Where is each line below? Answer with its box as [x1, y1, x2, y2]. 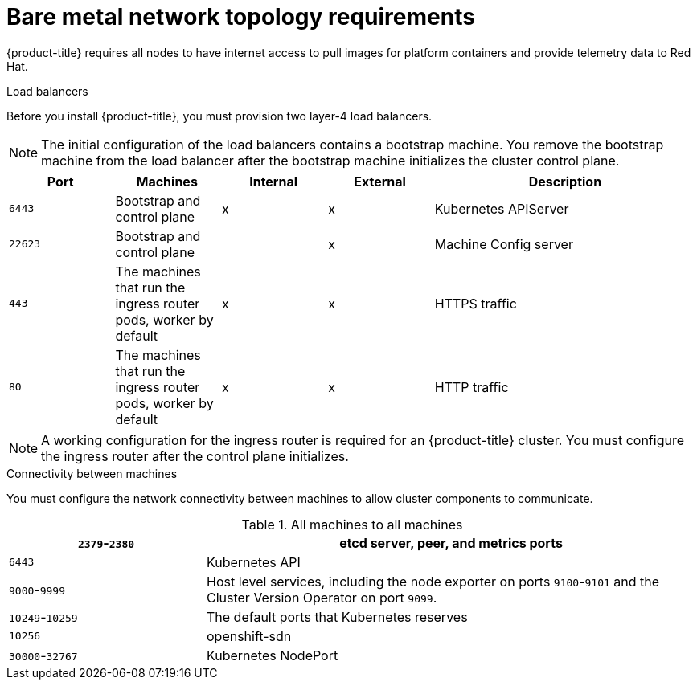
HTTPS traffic [434, 295, 517, 312]
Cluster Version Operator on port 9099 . [206, 589, 437, 606]
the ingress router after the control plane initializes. [41, 447, 349, 464]
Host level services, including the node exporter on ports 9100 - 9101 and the [206, 573, 660, 590]
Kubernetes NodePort [206, 647, 338, 664]
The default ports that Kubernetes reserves [206, 608, 468, 625]
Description [528, 173, 602, 190]
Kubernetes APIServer [434, 200, 569, 217]
